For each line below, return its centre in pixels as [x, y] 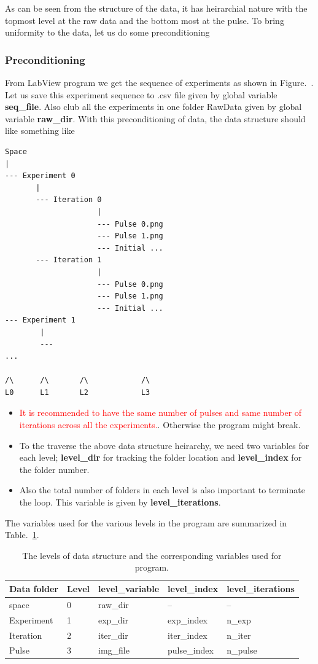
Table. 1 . [22, 535]
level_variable [129, 588]
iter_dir [113, 635]
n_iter [239, 635]
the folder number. [54, 469]
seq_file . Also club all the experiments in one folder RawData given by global [153, 107]
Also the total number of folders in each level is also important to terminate [162, 490]
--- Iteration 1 [69, 260]
